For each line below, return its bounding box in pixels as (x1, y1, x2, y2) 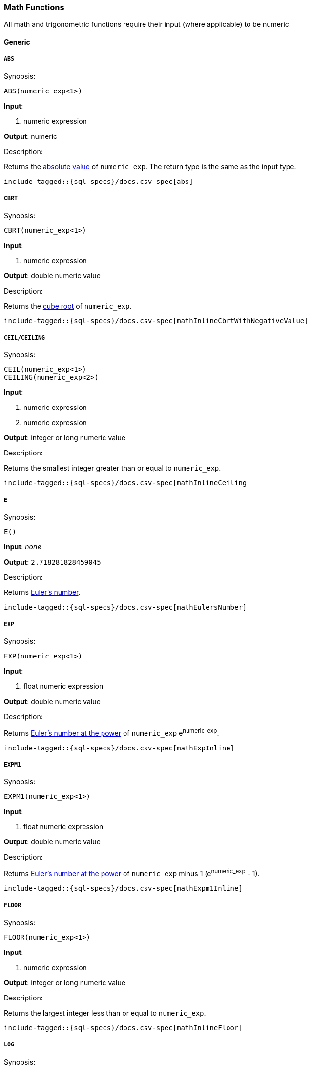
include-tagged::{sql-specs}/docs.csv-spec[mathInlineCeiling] (4, 479, 251, 487)
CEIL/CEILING (4, 334, 45, 341)
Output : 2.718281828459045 (4, 558, 101, 567)
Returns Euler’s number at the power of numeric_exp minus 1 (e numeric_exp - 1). (4, 868, 260, 878)
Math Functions (4, 2, 64, 12)
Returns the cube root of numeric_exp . (4, 301, 132, 310)
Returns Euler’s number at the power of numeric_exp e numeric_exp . (4, 727, 219, 737)
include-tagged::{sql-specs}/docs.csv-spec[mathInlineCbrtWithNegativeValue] (4, 317, 309, 325)
